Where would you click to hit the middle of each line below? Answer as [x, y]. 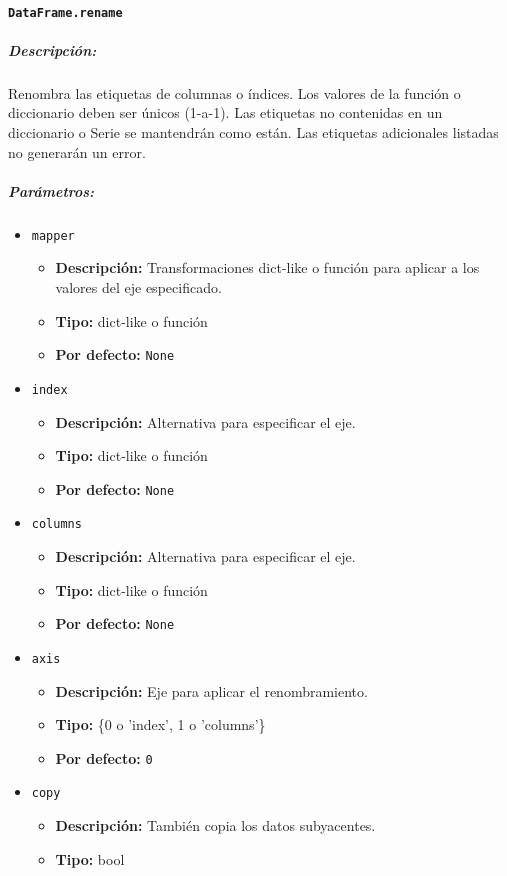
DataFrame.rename [65, 12]
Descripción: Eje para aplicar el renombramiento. [211, 690]
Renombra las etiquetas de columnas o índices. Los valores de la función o [234, 92]
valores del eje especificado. [138, 287]
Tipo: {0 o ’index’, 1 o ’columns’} [160, 724]
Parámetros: [51, 190]
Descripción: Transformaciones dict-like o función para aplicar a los [267, 267]
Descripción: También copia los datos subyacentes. [215, 825]
